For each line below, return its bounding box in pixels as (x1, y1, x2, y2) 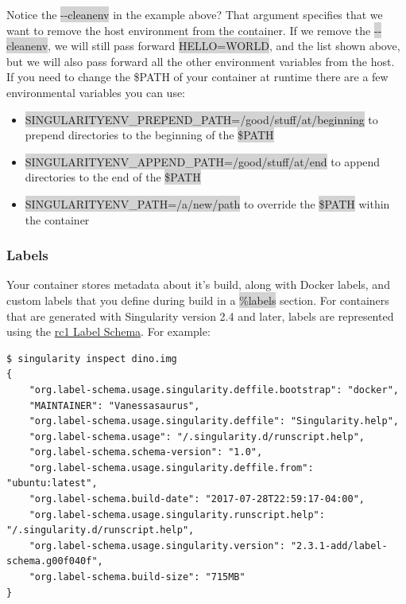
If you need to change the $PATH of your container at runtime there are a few (6, 68, 389, 85)
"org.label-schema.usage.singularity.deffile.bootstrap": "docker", (29, 384, 399, 396)
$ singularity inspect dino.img (6, 353, 177, 364)
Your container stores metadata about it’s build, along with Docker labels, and (6, 276, 390, 293)
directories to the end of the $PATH (25, 169, 201, 185)
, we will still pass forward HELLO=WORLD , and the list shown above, (48, 37, 400, 54)
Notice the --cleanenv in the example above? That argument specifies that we (6, 6, 383, 22)
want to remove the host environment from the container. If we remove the (6, 21, 371, 38)
